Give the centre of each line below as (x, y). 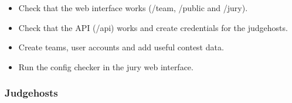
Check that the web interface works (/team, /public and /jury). (133, 8)
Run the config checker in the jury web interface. (106, 66)
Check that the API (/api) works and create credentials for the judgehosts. (153, 27)
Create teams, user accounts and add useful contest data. (121, 47)
